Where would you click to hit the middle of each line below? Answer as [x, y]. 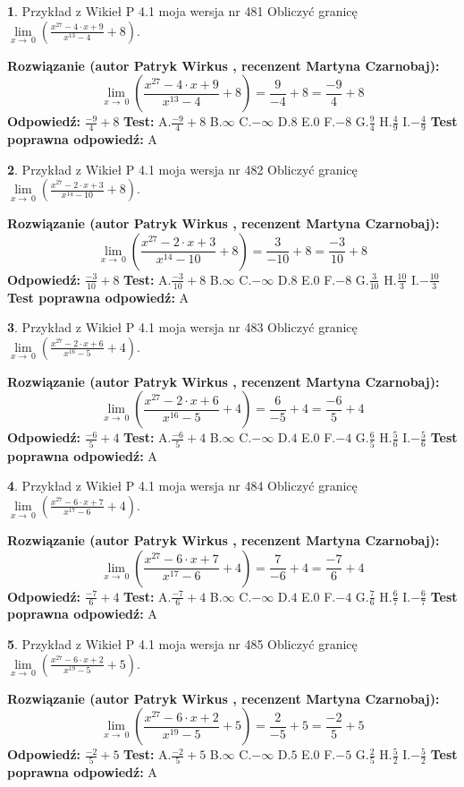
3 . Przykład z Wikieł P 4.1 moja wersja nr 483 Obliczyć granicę [182, 327]
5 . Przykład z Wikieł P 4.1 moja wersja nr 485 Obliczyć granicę [182, 643]
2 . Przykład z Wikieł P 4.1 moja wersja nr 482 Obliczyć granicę [182, 169]
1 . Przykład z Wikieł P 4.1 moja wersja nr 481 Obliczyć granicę [182, 11]
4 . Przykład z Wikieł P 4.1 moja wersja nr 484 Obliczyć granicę [182, 486]
